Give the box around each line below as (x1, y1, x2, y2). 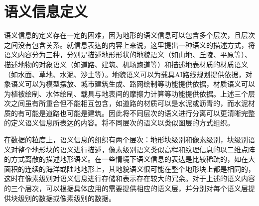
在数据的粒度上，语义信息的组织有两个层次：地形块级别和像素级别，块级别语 (4, 134, 255, 145)
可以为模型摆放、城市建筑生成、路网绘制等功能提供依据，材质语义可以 (24, 79, 255, 89)
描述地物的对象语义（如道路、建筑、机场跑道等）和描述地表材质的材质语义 (4, 59, 248, 69)
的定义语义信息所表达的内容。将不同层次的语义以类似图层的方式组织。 (4, 117, 234, 128)
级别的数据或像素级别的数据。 (17, 193, 116, 203)
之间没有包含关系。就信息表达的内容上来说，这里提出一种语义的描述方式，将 (4, 39, 255, 50)
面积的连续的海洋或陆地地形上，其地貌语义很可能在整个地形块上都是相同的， (4, 163, 255, 174)
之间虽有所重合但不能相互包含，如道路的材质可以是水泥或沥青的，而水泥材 (10, 98, 255, 108)
